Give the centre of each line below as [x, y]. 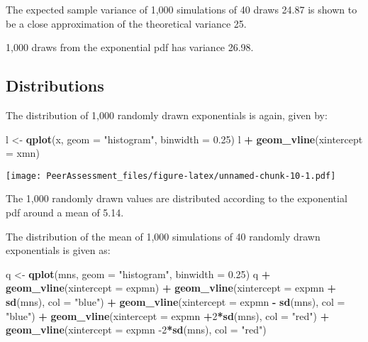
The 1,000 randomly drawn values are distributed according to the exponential [177, 198]
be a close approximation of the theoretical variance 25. [126, 23]
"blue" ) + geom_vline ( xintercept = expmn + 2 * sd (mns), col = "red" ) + [168, 315]
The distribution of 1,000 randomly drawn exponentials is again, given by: [167, 115]
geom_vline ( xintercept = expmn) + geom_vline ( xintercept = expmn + [171, 288]
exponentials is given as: [58, 250]
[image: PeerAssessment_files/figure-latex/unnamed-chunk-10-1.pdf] [171, 176]
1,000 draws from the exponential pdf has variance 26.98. [130, 47]
